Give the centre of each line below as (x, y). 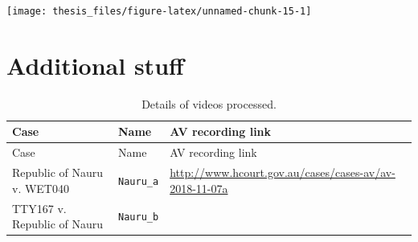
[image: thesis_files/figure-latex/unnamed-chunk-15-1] (159, 11)
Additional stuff (95, 65)
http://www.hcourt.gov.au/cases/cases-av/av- (283, 172)
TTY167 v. (39, 208)
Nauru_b (139, 217)
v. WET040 (41, 188)
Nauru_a (139, 181)
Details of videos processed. (209, 103)
